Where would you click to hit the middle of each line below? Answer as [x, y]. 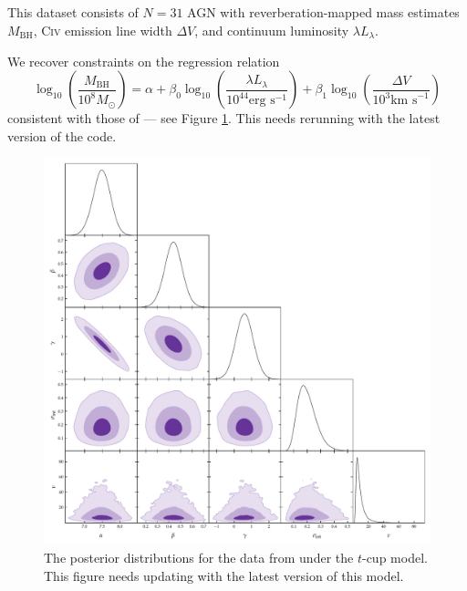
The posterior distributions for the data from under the [199, 557]
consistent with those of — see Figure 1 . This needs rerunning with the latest [224, 118]
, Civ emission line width [103, 30]
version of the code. [62, 135]
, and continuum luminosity [272, 30]
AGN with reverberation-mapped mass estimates [323, 12]
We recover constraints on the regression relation [144, 61]
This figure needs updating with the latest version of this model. [224, 575]
